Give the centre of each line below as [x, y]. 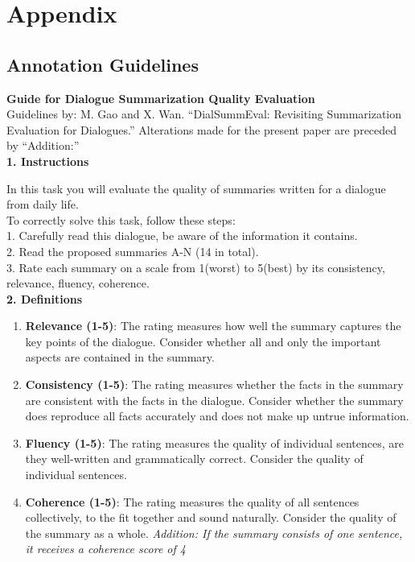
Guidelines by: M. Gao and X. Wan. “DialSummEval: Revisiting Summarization [204, 114]
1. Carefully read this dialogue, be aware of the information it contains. [182, 236]
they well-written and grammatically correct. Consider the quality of [194, 459]
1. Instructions [48, 161]
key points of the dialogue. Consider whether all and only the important [203, 341]
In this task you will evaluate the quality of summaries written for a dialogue [196, 188]
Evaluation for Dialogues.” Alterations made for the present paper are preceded [202, 129]
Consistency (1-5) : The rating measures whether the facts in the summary [214, 384]
